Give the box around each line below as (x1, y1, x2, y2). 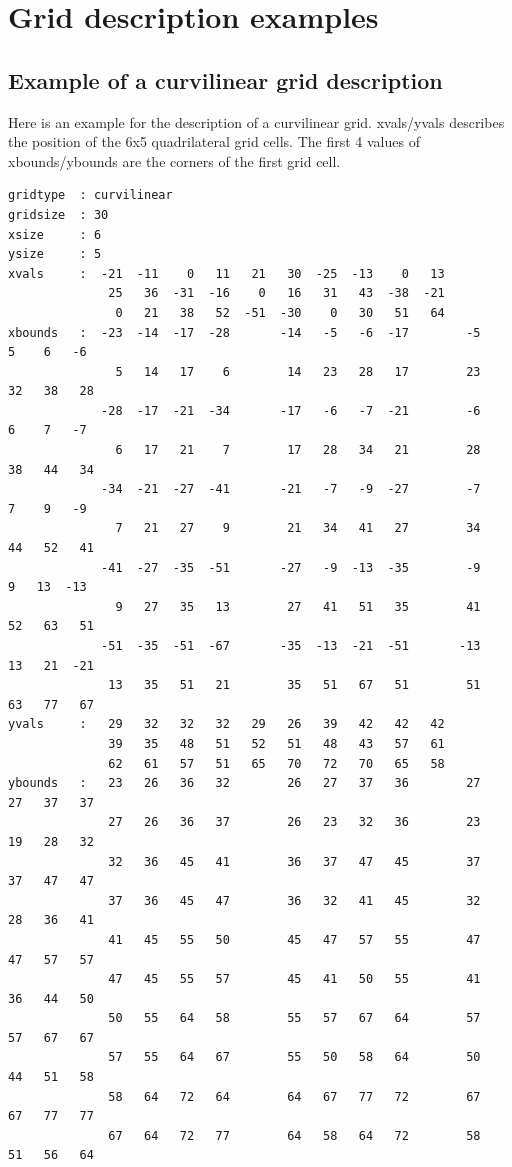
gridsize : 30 (8, 207, 109, 222)
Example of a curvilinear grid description (8, 64, 443, 95)
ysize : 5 (8, 247, 102, 262)
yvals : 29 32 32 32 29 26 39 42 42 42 (8, 717, 445, 732)
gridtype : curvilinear (8, 188, 173, 203)
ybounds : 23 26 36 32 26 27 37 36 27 (8, 776, 481, 791)
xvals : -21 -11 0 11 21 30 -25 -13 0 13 (8, 266, 445, 281)
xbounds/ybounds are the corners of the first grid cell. (8, 150, 341, 171)
